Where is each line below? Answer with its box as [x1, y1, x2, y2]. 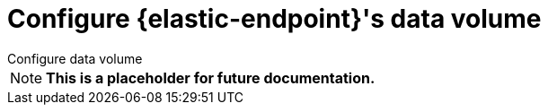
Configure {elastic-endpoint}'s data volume [7, 4, 542, 34]
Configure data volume [7, 50, 143, 66]
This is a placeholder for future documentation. [46, 68, 376, 87]
